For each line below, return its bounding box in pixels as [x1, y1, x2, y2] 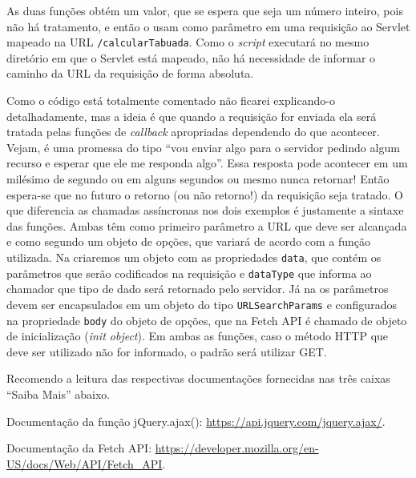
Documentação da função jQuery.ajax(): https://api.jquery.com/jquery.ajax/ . [6, 412, 386, 429]
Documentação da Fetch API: [6, 440, 152, 456]
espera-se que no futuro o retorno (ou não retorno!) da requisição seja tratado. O [6, 186, 403, 203]
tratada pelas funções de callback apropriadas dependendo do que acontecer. [6, 123, 380, 140]
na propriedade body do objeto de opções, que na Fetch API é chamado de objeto [6, 311, 407, 328]
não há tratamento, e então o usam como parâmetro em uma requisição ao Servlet [6, 18, 410, 34]
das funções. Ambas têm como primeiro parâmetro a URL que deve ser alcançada [6, 217, 407, 234]
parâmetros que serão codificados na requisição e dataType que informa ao [6, 264, 372, 281]
